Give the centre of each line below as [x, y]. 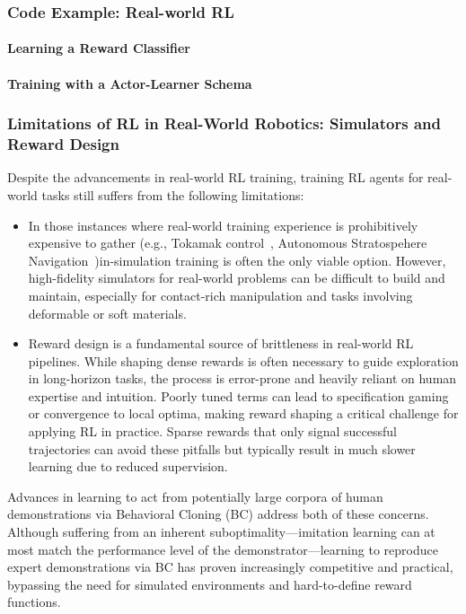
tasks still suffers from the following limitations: [173, 194]
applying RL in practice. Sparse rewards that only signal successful [212, 431]
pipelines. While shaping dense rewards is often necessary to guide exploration [243, 360]
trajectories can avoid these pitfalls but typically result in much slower [222, 448]
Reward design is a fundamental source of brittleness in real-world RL [221, 343]
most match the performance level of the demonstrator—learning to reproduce [223, 549]
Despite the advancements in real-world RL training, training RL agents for [215, 177]
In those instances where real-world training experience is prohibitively [223, 225]
